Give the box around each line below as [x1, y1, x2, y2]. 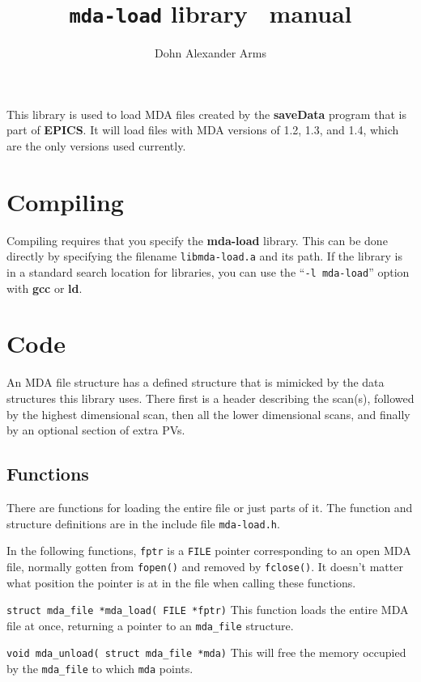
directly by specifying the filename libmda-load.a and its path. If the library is [6, 248, 402, 265]
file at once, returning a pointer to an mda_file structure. [6, 616, 294, 633]
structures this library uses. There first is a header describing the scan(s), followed [6, 389, 415, 406]
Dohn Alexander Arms [154, 44, 267, 61]
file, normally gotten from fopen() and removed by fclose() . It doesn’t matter [6, 557, 403, 574]
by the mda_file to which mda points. [6, 660, 193, 677]
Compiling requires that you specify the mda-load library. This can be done [6, 231, 388, 248]
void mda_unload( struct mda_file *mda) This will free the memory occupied [6, 644, 406, 661]
